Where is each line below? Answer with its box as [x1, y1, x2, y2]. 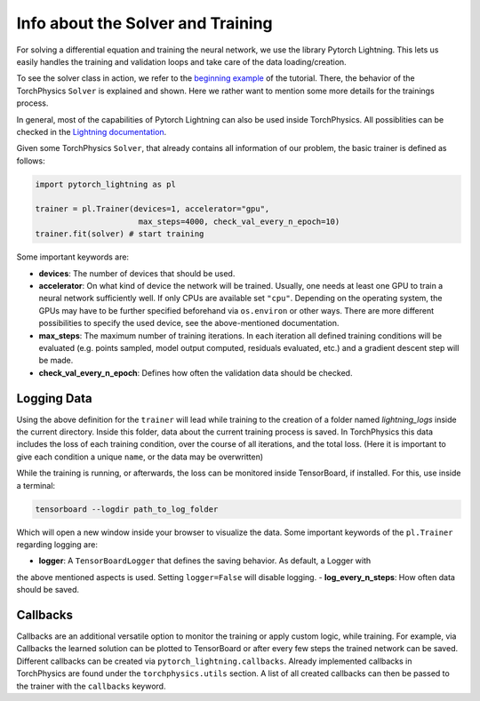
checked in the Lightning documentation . [16, 126, 167, 137]
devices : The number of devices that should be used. [38, 267, 236, 279]
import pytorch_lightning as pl [35, 179, 177, 189]
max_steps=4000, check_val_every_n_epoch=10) [138, 216, 340, 227]
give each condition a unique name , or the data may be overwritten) [16, 451, 264, 462]
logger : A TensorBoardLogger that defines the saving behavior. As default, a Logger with [38, 555, 372, 566]
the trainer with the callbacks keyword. [16, 681, 166, 691]
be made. [38, 355, 74, 366]
